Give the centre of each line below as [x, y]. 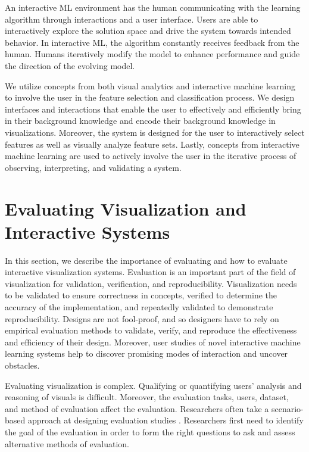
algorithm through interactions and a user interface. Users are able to [132, 19]
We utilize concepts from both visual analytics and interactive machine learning [150, 85]
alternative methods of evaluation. [67, 443]
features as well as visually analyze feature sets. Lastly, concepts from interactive [152, 144]
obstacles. [22, 365]
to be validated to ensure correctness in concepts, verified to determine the [141, 295]
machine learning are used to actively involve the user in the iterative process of [151, 156]
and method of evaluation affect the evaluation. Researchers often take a [137, 408]
